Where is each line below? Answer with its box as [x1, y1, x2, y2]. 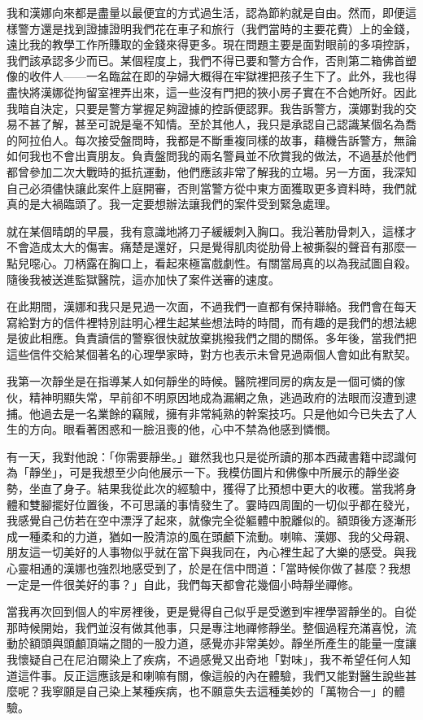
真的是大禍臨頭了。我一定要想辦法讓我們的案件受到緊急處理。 [7, 195, 337, 212]
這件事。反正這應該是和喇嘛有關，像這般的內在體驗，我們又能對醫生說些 [17, 666, 405, 683]
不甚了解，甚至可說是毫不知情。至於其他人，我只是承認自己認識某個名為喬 [17, 116, 416, 133]
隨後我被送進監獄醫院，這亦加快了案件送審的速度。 [7, 270, 280, 287]
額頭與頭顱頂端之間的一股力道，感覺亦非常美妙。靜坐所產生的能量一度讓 [28, 635, 416, 652]
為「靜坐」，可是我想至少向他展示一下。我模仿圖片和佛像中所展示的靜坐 [7, 464, 388, 481]
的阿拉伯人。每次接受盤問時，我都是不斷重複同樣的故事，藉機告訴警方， [7, 131, 394, 148]
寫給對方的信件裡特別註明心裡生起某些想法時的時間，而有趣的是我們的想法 [7, 313, 405, 330]
